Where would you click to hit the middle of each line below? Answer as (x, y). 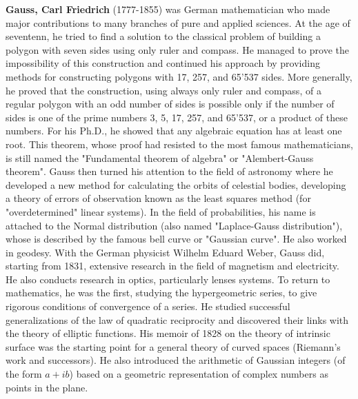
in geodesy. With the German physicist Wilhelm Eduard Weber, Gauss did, (165, 252)
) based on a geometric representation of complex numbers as (199, 374)
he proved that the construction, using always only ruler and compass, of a (163, 90)
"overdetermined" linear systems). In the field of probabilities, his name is (161, 211)
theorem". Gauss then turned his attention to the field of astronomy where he (169, 171)
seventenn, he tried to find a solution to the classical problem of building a (163, 36)
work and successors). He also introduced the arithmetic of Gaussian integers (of (176, 360)
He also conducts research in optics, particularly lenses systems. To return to (168, 279)
